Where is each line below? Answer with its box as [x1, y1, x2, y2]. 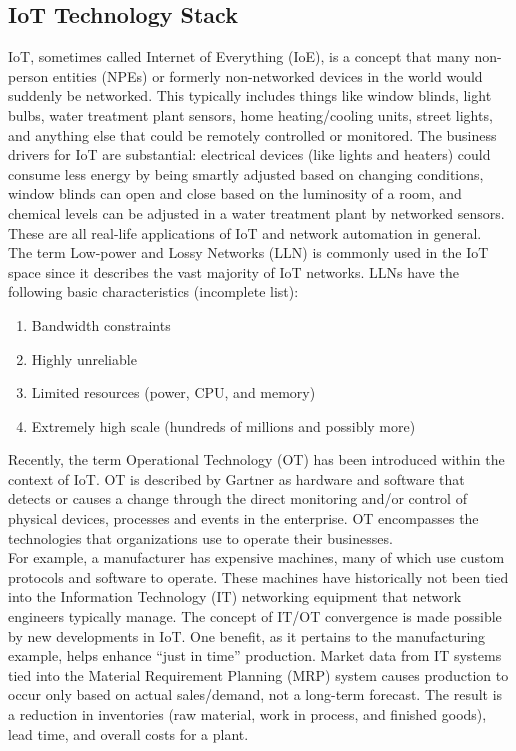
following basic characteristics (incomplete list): [8, 281, 299, 302]
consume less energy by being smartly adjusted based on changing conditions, [8, 163, 484, 184]
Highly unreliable [31, 348, 137, 369]
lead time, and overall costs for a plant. [8, 723, 249, 744]
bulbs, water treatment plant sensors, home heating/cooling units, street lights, [8, 104, 493, 125]
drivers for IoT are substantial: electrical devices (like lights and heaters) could [8, 144, 491, 165]
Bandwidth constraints [31, 314, 171, 335]
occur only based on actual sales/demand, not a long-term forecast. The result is [8, 684, 503, 705]
